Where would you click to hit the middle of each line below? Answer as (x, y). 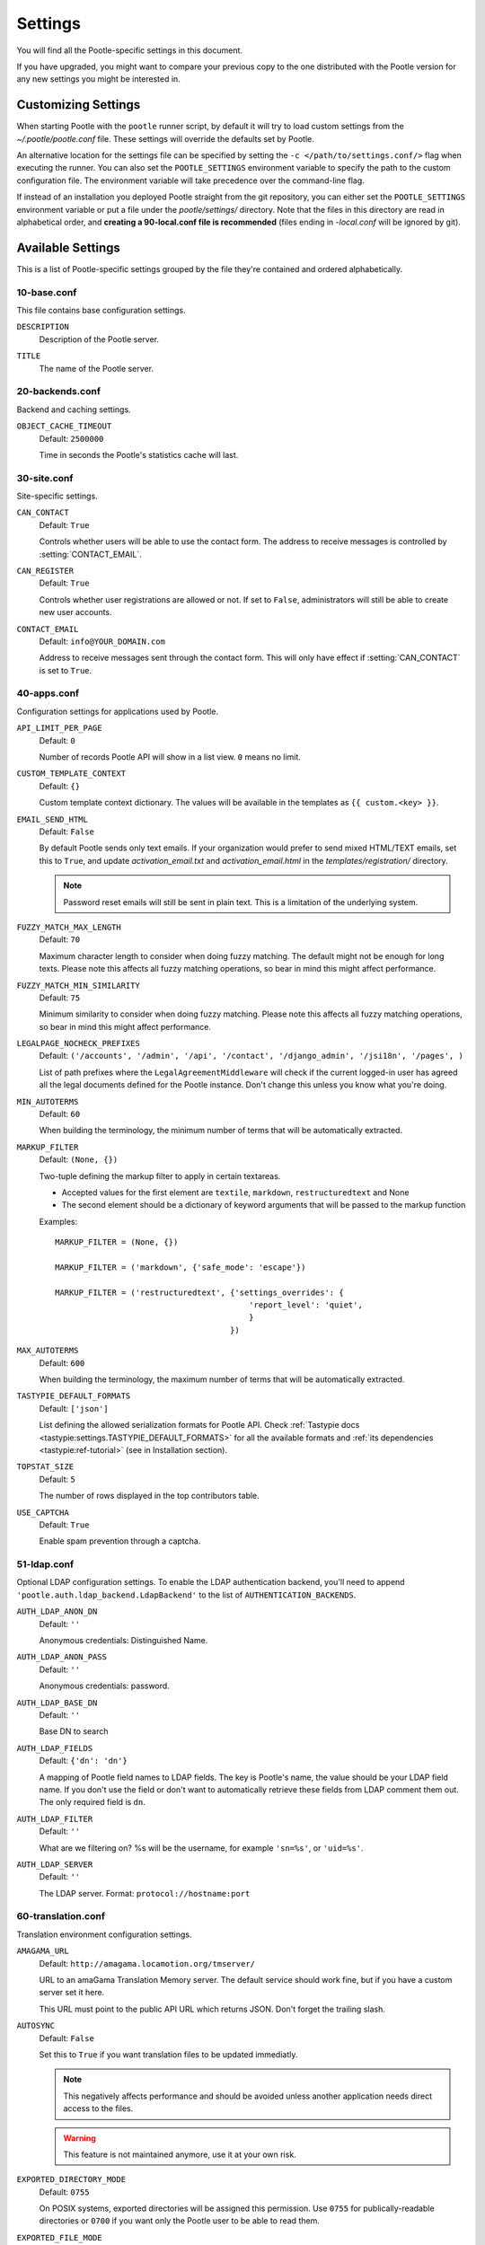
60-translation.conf (61, 1916)
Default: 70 (60, 939)
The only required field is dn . (92, 1802)
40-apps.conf (48, 693)
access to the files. (98, 2109)
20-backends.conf (58, 392)
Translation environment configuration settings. (104, 1934)
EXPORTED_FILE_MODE (59, 2237)
